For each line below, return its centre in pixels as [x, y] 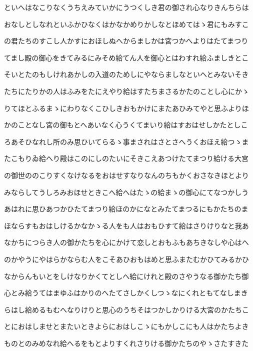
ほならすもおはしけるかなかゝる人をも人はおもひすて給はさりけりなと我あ [126, 225]
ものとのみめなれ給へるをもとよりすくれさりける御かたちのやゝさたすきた [126, 343]
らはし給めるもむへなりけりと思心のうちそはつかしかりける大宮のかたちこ [126, 309]
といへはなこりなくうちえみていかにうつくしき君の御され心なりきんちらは [126, 7]
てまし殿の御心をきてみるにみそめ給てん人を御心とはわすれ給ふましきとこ [126, 57]
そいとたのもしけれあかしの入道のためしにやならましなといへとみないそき [126, 74]
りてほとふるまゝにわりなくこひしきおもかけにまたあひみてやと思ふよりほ [126, 108]
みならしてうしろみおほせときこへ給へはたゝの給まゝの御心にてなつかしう [126, 192]
